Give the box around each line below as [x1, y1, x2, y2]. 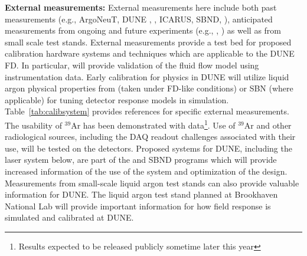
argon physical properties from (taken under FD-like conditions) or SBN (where [5, 82, 293, 94]
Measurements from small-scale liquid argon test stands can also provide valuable [5, 176, 299, 189]
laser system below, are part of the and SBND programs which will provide [5, 153, 277, 166]
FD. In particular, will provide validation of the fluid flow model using [5, 58, 259, 71]
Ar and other [244, 119, 292, 131]
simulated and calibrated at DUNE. [5, 211, 134, 224]
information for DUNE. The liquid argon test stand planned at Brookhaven [5, 188, 278, 201]
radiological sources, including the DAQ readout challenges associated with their [5, 130, 296, 143]
